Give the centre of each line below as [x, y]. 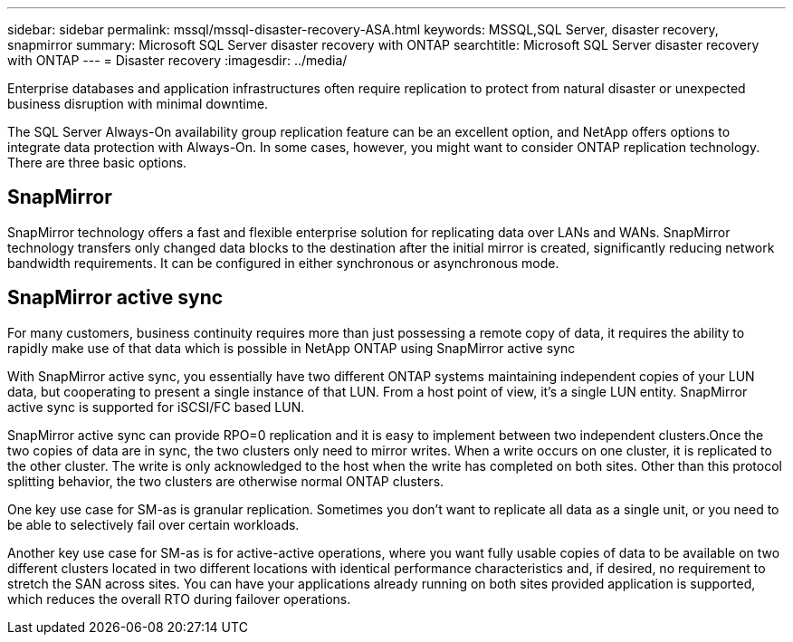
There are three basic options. [97, 163]
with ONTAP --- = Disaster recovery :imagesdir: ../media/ [177, 60]
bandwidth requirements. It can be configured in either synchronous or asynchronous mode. [283, 263]
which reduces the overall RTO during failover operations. [179, 599]
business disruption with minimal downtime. [138, 104]
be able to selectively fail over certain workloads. [153, 524]
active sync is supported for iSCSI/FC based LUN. [156, 407]
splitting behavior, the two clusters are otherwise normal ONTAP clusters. [226, 481]
